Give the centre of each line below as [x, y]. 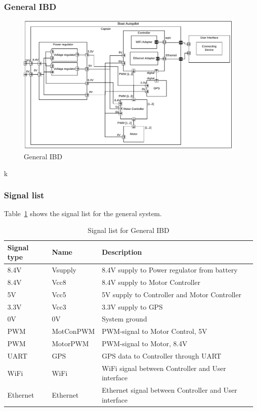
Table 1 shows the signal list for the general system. [83, 213]
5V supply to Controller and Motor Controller [171, 294]
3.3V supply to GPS [132, 306]
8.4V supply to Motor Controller [151, 282]
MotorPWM [70, 343]
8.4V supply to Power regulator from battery [170, 270]
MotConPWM [73, 331]
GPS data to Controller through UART [161, 356]
